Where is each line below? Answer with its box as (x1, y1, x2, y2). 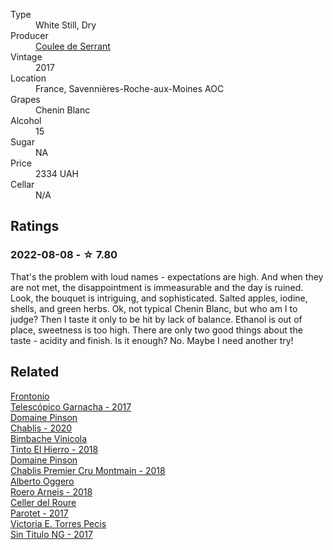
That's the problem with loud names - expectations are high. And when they (10, 270, 324, 283)
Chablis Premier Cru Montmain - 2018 (10, 464, 166, 476)
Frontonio (10, 390, 50, 402)
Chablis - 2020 (10, 422, 73, 434)
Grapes (10, 94, 41, 105)
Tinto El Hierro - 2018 (10, 443, 99, 455)
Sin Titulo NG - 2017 (10, 528, 93, 540)
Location (10, 72, 47, 84)
